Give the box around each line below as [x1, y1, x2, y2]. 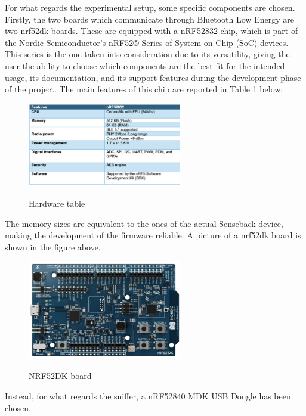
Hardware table [29, 197, 85, 209]
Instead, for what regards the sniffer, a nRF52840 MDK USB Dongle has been [5, 389, 291, 402]
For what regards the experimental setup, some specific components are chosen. [5, 1, 295, 13]
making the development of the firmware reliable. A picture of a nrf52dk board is [5, 229, 301, 241]
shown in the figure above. [5, 240, 101, 253]
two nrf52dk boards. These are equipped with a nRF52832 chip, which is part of [5, 24, 298, 37]
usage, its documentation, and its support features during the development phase [5, 71, 301, 83]
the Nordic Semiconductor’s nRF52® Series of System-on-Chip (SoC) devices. [5, 36, 289, 48]
